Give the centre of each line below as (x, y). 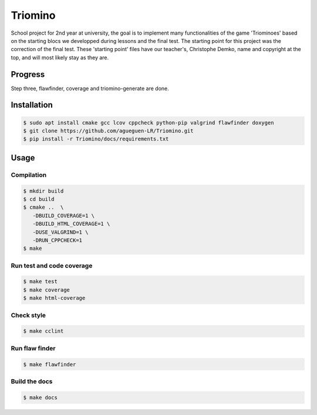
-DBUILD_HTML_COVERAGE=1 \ (71, 224)
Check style (28, 315)
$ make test (41, 282)
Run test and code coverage (52, 266)
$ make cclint (43, 331)
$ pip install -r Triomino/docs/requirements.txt (96, 139)
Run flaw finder (33, 348)
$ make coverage (47, 290)
